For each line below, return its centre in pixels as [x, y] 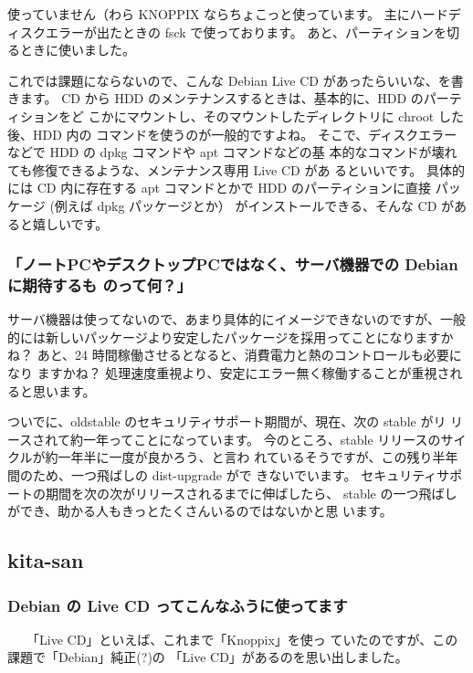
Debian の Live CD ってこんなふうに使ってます [178, 605]
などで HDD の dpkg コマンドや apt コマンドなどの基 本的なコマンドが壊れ [232, 152]
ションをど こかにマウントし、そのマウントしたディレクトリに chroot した [242, 116]
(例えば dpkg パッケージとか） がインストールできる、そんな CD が [252, 205]
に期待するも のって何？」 [100, 284]
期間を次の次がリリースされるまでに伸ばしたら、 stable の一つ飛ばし [251, 493]
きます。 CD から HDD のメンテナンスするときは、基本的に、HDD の [215, 98]
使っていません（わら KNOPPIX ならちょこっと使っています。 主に [209, 14]
